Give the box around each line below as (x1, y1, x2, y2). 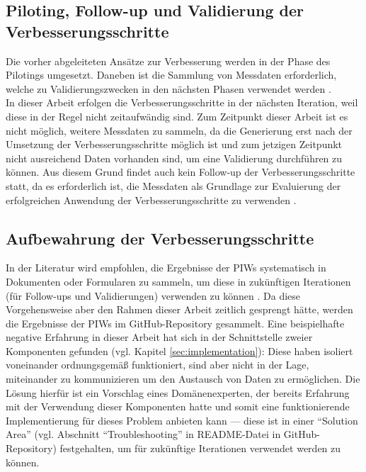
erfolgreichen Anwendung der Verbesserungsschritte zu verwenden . (6, 192, 297, 207)
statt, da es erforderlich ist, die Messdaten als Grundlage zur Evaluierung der (6, 178, 341, 193)
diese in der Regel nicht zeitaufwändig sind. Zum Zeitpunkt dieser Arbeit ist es (6, 108, 348, 123)
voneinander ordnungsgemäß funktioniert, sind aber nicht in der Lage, (6, 357, 309, 372)
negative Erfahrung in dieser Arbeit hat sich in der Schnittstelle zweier (6, 330, 313, 344)
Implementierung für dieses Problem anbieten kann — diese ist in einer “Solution (6, 412, 358, 427)
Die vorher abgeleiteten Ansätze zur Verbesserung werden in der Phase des (6, 53, 331, 68)
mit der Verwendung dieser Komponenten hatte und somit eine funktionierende (6, 399, 350, 414)
